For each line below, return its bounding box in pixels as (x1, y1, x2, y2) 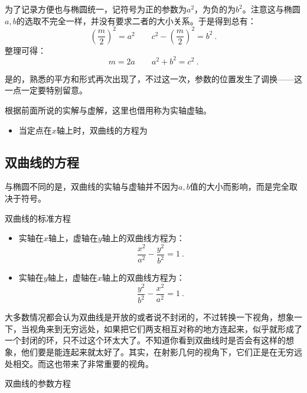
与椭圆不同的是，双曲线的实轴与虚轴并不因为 (5, 180, 178, 193)
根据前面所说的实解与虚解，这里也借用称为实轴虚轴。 (5, 103, 211, 116)
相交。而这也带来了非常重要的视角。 (12, 357, 153, 369)
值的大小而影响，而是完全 (190, 180, 289, 193)
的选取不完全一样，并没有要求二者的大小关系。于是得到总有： (16, 14, 256, 27)
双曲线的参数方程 (5, 377, 71, 389)
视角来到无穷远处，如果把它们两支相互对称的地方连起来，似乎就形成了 (29, 322, 302, 334)
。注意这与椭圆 (242, 3, 301, 15)
